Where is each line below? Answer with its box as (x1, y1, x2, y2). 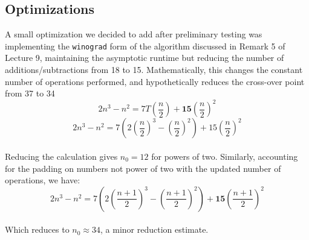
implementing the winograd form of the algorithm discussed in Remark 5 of (5, 39, 285, 52)
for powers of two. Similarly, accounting (151, 150, 298, 162)
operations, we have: (5, 174, 80, 186)
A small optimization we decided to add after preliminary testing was (5, 28, 262, 40)
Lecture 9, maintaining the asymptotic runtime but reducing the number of (5, 51, 284, 64)
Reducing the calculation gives (5, 150, 118, 162)
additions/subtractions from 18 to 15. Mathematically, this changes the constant (5, 63, 303, 76)
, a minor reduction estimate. (100, 223, 209, 236)
